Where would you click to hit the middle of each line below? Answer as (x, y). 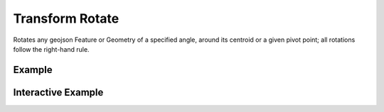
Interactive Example (58, 92)
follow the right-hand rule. (51, 49)
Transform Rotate (66, 18)
